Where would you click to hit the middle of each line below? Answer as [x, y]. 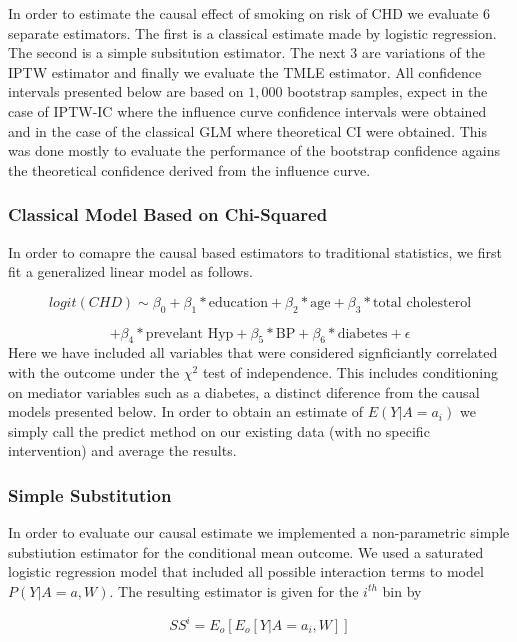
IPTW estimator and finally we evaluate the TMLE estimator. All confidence [245, 71]
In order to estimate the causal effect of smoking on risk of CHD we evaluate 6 [249, 13]
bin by [402, 590]
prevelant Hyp [189, 333]
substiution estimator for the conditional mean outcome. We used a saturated [246, 551]
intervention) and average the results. [122, 450]
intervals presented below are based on [126, 91]
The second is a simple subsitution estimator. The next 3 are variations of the [247, 52]
